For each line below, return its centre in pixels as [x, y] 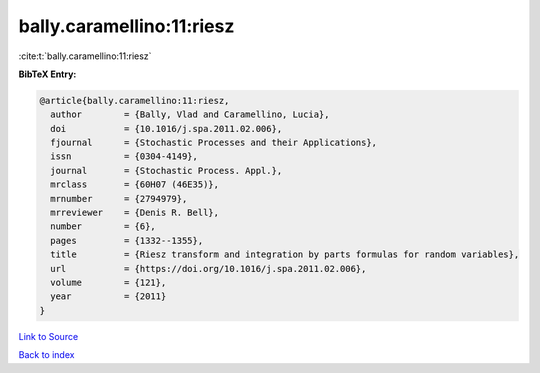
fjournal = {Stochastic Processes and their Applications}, [214, 143]
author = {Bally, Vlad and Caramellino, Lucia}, [190, 114]
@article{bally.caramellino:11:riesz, [134, 100]
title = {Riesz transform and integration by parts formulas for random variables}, [285, 254]
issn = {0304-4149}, [124, 156]
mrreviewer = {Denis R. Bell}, [135, 213]
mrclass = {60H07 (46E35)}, [135, 184]
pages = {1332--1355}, [127, 240]
